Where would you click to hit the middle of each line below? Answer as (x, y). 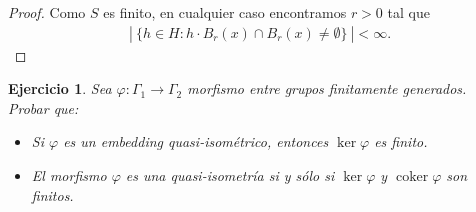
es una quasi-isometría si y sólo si (230, 175)
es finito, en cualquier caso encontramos (225, 12)
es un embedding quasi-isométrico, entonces (196, 141)
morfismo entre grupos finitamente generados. (327, 88)
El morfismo (69, 175)
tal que (408, 12)
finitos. (52, 194)
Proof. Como (47, 12)
